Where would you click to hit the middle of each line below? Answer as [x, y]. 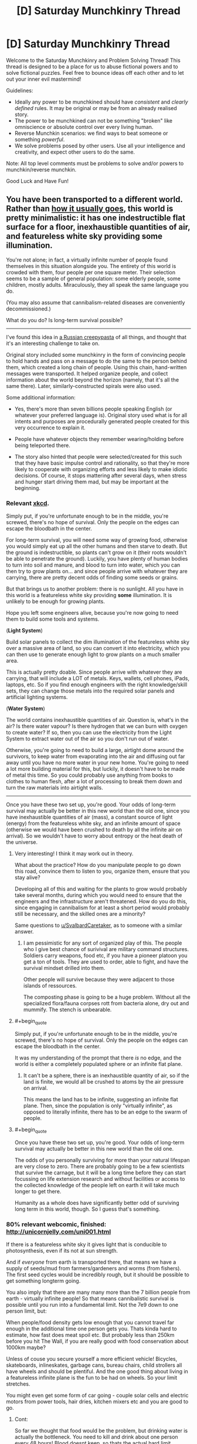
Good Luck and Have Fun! [38, 181]
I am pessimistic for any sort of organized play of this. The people [103, 943]
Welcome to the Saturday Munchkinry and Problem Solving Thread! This [93, 60]
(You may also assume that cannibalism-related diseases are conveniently [96, 302]
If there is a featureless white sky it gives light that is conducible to [86, 1244]
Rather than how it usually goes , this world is [90, 209]
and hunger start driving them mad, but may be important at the [91, 482]
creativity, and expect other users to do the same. [75, 152]
